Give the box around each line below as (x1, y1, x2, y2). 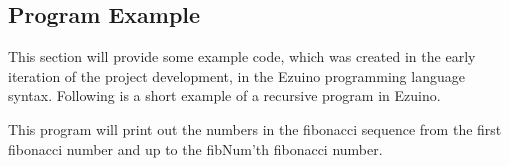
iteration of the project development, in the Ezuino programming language (8, 65, 465, 86)
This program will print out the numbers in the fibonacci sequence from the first (8, 118, 502, 139)
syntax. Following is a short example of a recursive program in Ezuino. (8, 85, 441, 106)
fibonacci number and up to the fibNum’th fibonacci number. (8, 138, 383, 159)
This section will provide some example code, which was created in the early (8, 46, 476, 67)
